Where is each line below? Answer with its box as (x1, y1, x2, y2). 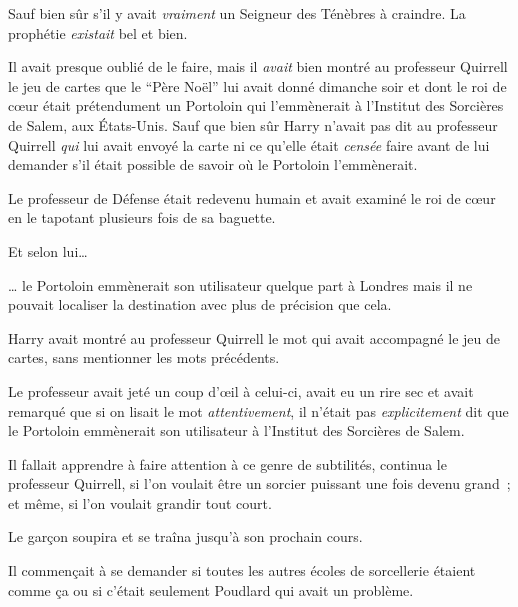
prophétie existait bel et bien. (8, 22, 188, 43)
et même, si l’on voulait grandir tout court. (8, 492, 272, 513)
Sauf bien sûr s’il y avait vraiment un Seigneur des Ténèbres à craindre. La (8, 3, 466, 23)
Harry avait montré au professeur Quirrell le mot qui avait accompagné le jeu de (8, 327, 500, 348)
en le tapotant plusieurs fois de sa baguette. (8, 207, 276, 228)
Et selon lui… (8, 240, 88, 261)
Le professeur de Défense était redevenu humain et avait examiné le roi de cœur (8, 187, 496, 208)
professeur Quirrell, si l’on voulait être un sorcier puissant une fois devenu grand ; (8, 473, 511, 494)
